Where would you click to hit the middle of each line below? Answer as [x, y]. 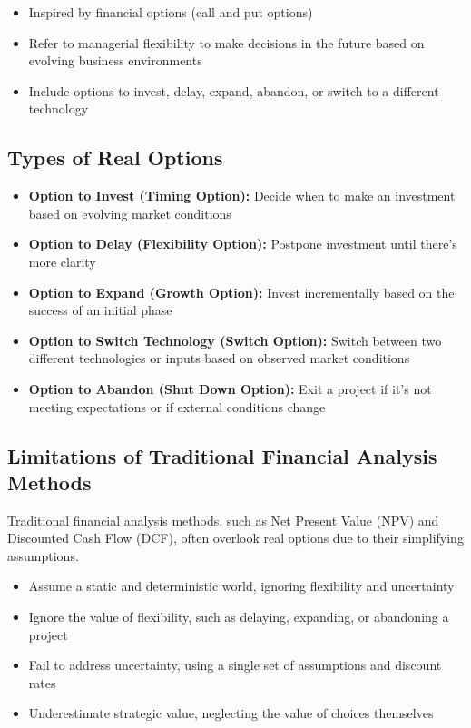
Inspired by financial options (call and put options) [171, 12]
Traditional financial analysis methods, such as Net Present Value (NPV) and [223, 520]
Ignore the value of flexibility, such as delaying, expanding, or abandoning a [239, 617]
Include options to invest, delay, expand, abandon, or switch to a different [234, 90]
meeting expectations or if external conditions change [177, 406]
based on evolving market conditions [130, 213]
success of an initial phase [100, 310]
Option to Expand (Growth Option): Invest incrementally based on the [241, 292]
